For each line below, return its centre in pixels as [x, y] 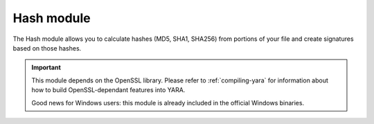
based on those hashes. [47, 48]
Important [46, 68]
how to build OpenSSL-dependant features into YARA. [108, 90]
